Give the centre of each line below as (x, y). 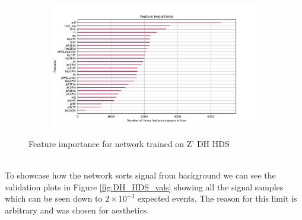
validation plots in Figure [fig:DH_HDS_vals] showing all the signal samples (144, 186)
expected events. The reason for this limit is (217, 198)
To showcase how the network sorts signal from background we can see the (140, 175)
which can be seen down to (54, 198)
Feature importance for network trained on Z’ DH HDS (129, 143)
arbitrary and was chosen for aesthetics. (77, 210)
